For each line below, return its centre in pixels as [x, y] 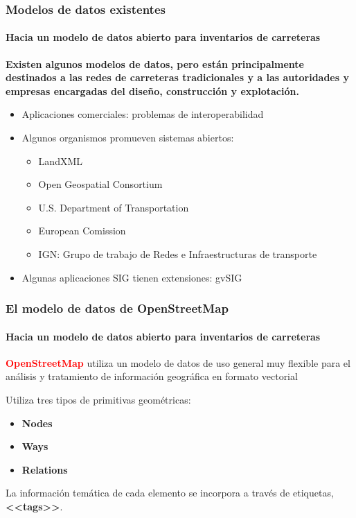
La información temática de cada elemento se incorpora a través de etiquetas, [170, 493]
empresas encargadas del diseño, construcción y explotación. [152, 90]
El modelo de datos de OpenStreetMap [117, 308]
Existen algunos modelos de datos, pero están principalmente [155, 63]
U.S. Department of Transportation [114, 207]
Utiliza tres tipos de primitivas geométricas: [98, 399]
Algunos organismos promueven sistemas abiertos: [128, 138]
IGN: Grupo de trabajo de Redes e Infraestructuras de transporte [178, 253]
